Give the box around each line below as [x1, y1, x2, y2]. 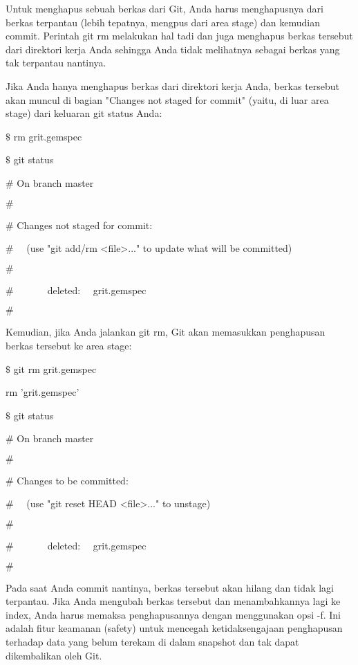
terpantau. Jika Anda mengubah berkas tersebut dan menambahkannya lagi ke [6, 594, 341, 608]
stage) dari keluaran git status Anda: [6, 106, 162, 120]
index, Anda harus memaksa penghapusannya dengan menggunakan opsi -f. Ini [6, 607, 341, 621]
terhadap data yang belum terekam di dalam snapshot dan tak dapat [6, 635, 299, 649]
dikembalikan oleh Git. [6, 648, 102, 662]
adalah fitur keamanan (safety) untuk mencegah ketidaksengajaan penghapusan [6, 621, 343, 635]
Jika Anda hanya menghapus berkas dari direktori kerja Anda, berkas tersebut [6, 78, 340, 93]
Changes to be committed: [17, 473, 129, 487]
